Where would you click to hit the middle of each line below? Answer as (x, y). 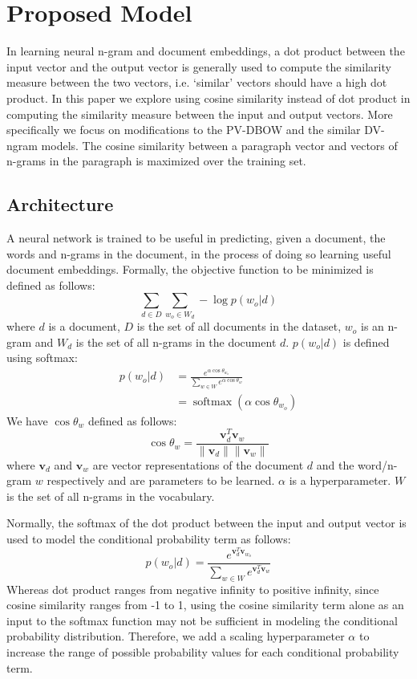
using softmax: (42, 358)
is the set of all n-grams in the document (176, 342)
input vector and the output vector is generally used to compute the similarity (199, 66)
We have (27, 420)
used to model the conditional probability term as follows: (149, 539)
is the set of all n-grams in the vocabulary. (111, 496)
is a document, (84, 326)
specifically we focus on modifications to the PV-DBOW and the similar (184, 130)
